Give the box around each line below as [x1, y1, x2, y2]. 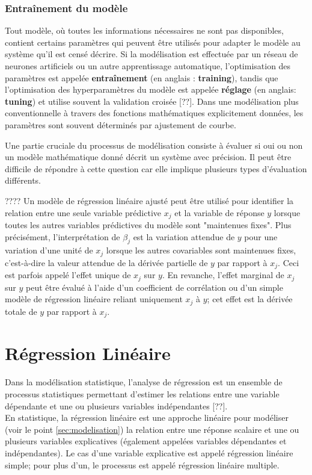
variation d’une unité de [5, 244, 93, 256]
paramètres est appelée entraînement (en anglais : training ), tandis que [5, 71, 278, 84]
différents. [5, 174, 41, 187]
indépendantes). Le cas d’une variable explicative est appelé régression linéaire [5, 446, 293, 459]
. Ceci [278, 256, 299, 269]
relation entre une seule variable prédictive [5, 206, 162, 219]
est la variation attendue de [133, 230, 235, 243]
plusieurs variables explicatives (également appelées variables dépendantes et [5, 435, 287, 447]
